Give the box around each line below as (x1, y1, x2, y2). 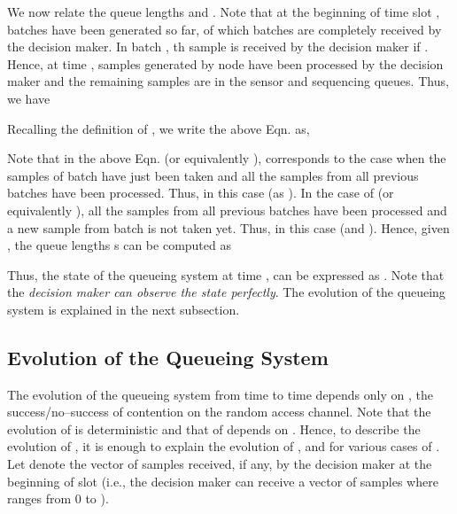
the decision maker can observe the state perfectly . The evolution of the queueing (7, 283, 445, 301)
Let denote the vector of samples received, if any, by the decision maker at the (7, 455, 432, 473)
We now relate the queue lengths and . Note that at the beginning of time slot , (7, 3, 440, 20)
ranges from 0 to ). (7, 489, 109, 508)
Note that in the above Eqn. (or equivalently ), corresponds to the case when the (7, 149, 446, 167)
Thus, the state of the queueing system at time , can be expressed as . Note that (7, 265, 445, 284)
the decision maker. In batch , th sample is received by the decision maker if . (7, 37, 429, 56)
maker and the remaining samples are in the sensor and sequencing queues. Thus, (7, 72, 449, 90)
